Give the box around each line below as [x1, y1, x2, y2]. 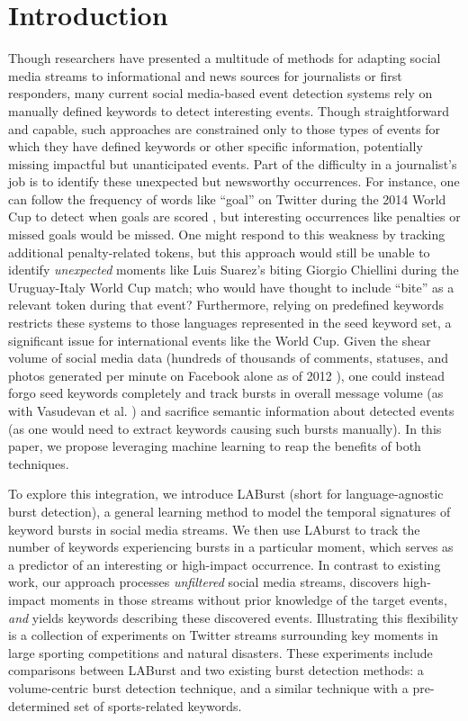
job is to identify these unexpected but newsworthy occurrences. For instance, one [8, 172, 460, 191]
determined [8, 696, 70, 715]
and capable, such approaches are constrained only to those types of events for [8, 119, 441, 138]
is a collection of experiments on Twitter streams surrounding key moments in [8, 626, 438, 644]
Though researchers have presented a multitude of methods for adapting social [8, 49, 441, 68]
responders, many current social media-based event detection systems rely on [8, 84, 433, 103]
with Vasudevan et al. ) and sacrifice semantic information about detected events [8, 401, 454, 419]
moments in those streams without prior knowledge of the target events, [49, 590, 447, 608]
